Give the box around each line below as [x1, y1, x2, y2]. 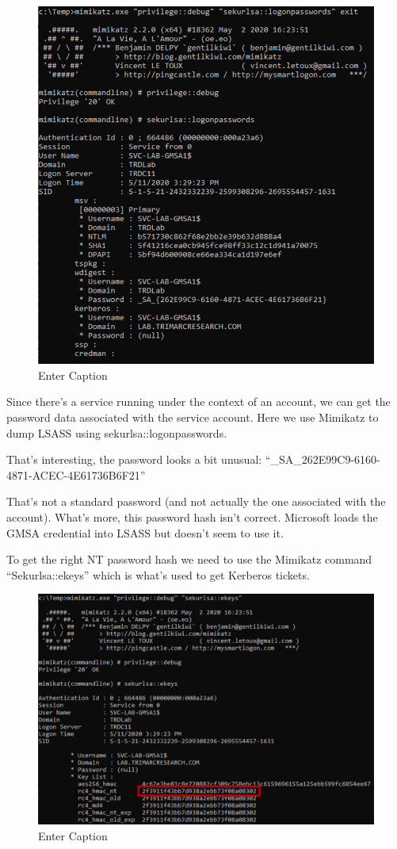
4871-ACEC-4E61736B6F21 [6, 466, 140, 483]
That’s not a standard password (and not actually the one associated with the [6, 493, 386, 510]
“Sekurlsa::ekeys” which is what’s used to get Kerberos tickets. [6, 566, 310, 583]
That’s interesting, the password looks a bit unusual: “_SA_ [6, 451, 302, 468]
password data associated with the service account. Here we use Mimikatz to [6, 409, 379, 425]
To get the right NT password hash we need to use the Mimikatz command [6, 551, 372, 568]
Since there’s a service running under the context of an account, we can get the [6, 393, 391, 410]
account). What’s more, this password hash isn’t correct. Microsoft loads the [6, 508, 378, 525]
